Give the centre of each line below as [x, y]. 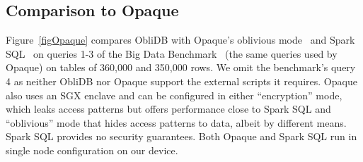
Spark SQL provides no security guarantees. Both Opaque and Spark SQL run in [181, 136]
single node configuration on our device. [92, 150]
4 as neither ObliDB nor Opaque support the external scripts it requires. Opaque [181, 81]
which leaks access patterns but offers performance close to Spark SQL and [168, 109]
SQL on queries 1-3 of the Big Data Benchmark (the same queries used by [172, 53]
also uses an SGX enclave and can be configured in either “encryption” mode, [174, 95]
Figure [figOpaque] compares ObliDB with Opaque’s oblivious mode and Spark [180, 40]
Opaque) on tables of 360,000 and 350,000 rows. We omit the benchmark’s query [181, 67]
